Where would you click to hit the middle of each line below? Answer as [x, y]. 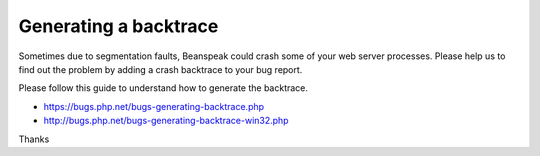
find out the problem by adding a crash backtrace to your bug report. [160, 69]
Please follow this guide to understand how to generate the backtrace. [163, 88]
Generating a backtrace [118, 26]
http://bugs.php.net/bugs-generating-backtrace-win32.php [166, 121]
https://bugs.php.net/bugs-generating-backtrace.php [154, 106]
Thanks [34, 139]
